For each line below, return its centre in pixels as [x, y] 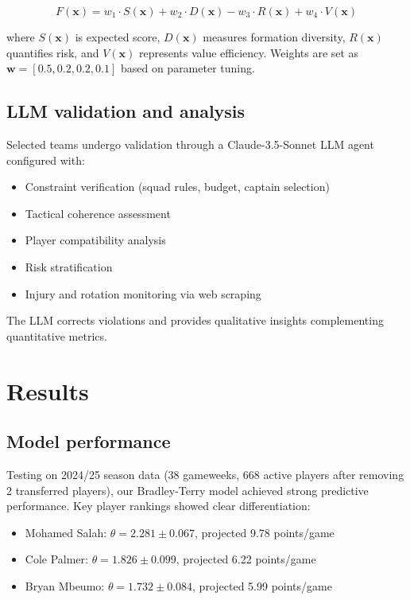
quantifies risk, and [53, 52]
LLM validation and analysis [126, 111]
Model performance [89, 441]
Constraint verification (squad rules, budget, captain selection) [177, 187]
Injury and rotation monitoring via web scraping [143, 293]
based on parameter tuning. [188, 68]
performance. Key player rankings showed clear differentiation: [159, 506]
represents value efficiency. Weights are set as [249, 52]
